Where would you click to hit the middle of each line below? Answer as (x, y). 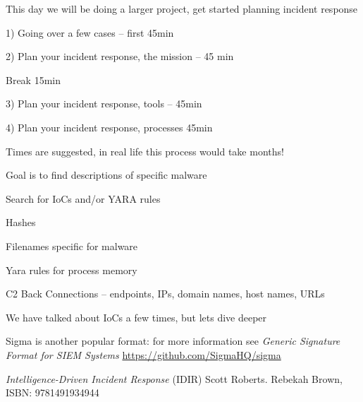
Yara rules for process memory (72, 270)
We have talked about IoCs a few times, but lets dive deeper (136, 317)
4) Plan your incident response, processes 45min (109, 127)
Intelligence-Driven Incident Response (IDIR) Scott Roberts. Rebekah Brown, (174, 378)
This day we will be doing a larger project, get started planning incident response (182, 8)
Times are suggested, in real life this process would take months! (145, 151)
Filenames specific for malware (72, 246)
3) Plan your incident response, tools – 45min (104, 104)
